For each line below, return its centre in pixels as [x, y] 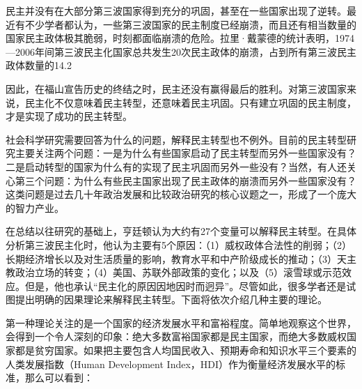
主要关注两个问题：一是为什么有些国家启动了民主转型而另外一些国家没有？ [186, 153]
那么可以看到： [59, 377]
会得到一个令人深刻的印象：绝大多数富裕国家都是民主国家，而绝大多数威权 [176, 336]
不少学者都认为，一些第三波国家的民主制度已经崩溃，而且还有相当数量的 [190, 24]
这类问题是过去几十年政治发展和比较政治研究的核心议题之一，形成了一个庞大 [181, 194]
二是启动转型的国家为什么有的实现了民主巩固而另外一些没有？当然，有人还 [176, 166]
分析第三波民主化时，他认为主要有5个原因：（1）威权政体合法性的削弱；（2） [179, 244]
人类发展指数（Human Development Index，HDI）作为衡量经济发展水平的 [171, 364]
